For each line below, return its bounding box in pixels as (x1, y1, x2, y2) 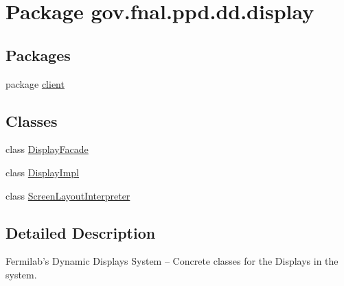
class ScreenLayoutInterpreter (5, 188, 130, 202)
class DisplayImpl (5, 165, 79, 179)
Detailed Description (5, 222, 156, 243)
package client (5, 76, 65, 91)
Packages (5, 44, 71, 65)
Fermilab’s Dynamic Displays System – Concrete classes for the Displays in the (5, 254, 339, 268)
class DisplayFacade (5, 142, 89, 156)
